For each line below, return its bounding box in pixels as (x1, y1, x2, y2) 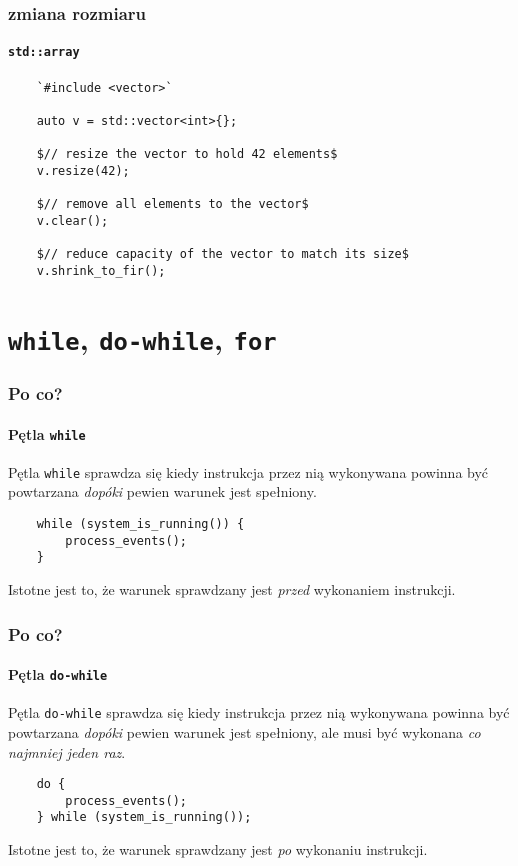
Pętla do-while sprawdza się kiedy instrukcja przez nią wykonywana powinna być (8, 702, 510, 723)
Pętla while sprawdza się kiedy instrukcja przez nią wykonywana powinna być (8, 461, 489, 482)
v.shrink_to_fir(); (36, 263, 166, 278)
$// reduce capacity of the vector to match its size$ (36, 247, 409, 262)
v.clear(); (36, 213, 109, 228)
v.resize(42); (36, 163, 130, 178)
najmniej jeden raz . (8, 741, 126, 762)
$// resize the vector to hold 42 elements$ (36, 147, 338, 162)
